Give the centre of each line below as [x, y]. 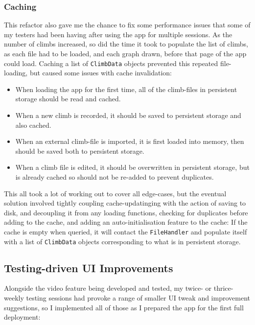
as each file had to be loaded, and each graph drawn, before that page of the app [125, 53]
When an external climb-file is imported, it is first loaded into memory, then [130, 141]
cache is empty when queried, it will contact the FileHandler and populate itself [126, 231]
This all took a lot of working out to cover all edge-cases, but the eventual [115, 193]
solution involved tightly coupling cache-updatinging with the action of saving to [125, 203]
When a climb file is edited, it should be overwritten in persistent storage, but [132, 167]
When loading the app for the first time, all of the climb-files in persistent [126, 89]
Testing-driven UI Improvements [89, 267]
